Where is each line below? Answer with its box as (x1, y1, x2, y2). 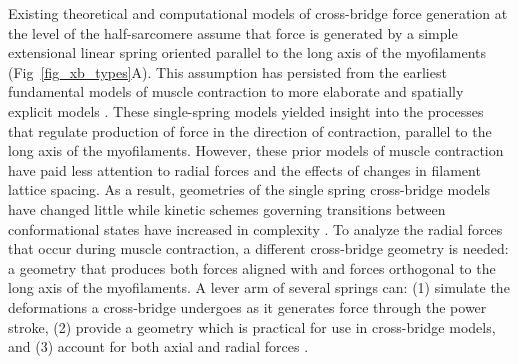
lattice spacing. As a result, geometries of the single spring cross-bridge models (8, 179, 490, 200)
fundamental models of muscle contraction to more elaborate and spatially (8, 81, 464, 102)
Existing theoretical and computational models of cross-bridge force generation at (8, 3, 508, 23)
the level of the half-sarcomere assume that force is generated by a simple (8, 22, 458, 43)
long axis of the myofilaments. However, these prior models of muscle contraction (8, 140, 504, 161)
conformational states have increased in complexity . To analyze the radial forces (8, 218, 503, 239)
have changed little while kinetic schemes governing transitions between (8, 198, 446, 219)
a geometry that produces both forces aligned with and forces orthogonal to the (8, 257, 496, 278)
